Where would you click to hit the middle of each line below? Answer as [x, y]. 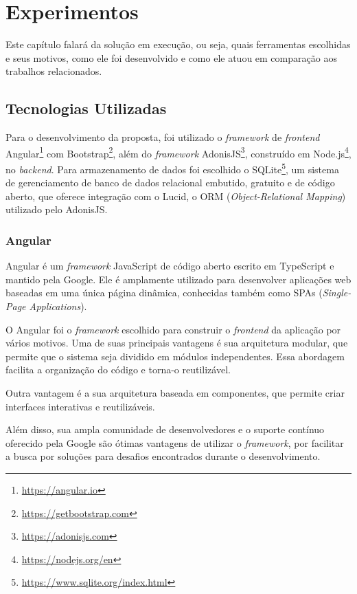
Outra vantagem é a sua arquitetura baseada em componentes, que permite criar [175, 392]
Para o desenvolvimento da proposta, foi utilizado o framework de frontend [163, 137]
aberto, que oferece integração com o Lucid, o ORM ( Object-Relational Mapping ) [176, 196]
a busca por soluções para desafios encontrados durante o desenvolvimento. [163, 456]
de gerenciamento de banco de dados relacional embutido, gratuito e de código [170, 183]
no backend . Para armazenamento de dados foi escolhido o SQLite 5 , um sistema [172, 168]
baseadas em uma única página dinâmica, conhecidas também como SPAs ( [164, 293]
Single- [337, 293]
